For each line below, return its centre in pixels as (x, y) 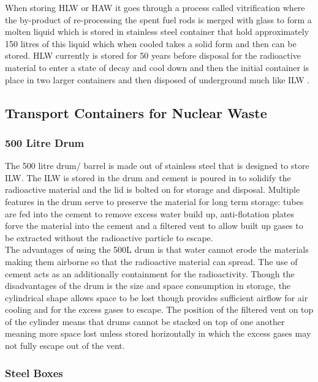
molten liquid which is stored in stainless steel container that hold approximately (157, 32)
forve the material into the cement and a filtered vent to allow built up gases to (154, 226)
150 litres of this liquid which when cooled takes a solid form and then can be (151, 43)
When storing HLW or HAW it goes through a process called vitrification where (155, 7)
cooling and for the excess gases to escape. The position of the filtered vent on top (159, 309)
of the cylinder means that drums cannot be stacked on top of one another (145, 321)
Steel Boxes (34, 373)
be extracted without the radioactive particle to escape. (109, 237)
